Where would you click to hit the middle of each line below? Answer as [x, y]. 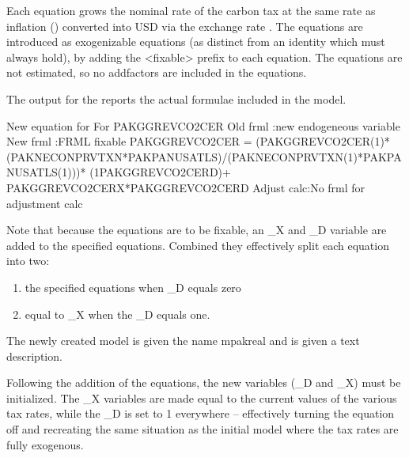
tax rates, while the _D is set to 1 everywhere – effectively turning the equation [201, 413]
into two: [28, 261]
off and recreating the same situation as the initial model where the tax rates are [203, 429]
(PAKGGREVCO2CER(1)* [323, 141]
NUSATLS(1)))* [46, 172]
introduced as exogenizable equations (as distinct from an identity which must [196, 42]
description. [34, 356]
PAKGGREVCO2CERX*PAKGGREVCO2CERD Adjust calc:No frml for [186, 187]
